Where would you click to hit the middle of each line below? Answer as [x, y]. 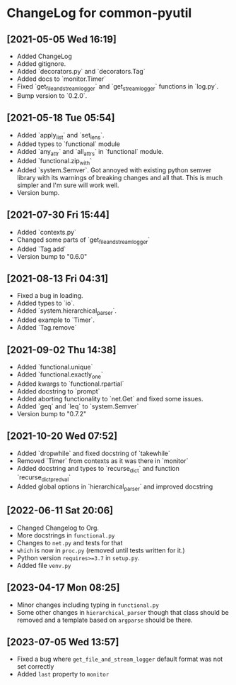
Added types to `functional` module [69, 144]
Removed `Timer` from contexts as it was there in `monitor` [102, 461]
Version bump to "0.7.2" [52, 413]
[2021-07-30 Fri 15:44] [58, 215]
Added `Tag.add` [41, 249]
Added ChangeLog [44, 56]
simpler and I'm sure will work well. [68, 185]
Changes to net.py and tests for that [70, 542]
